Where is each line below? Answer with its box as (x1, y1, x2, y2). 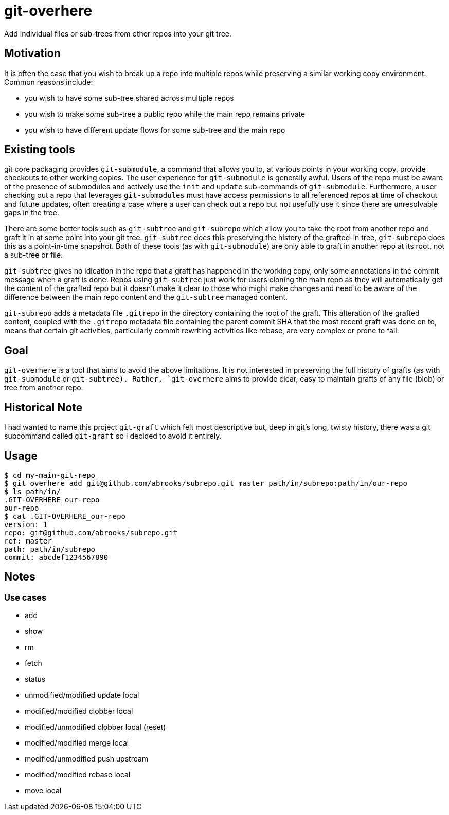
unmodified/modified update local (25, 691, 139, 700)
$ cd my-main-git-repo (4, 470, 96, 479)
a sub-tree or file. (4, 250, 63, 260)
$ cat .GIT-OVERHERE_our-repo (4, 512, 126, 520)
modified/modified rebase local (25, 770, 131, 780)
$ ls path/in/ (4, 487, 61, 496)
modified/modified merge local (25, 738, 129, 748)
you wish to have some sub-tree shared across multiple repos (25, 93, 234, 102)
